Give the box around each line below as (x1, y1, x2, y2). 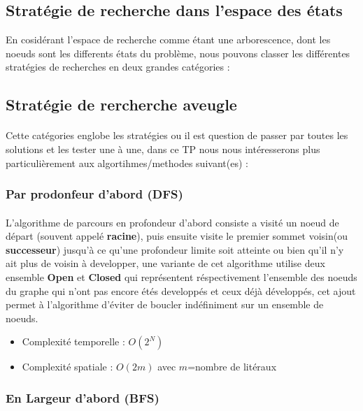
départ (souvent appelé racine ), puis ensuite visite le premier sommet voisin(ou (6, 229, 348, 243)
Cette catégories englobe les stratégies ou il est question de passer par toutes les (6, 128, 348, 143)
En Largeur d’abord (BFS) (6, 389, 159, 406)
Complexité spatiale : (22, 359, 113, 374)
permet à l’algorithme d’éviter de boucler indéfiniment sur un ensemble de (6, 297, 324, 312)
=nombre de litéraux (187, 359, 277, 374)
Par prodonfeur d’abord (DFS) (6, 185, 183, 203)
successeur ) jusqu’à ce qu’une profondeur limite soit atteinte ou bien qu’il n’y (6, 242, 344, 257)
